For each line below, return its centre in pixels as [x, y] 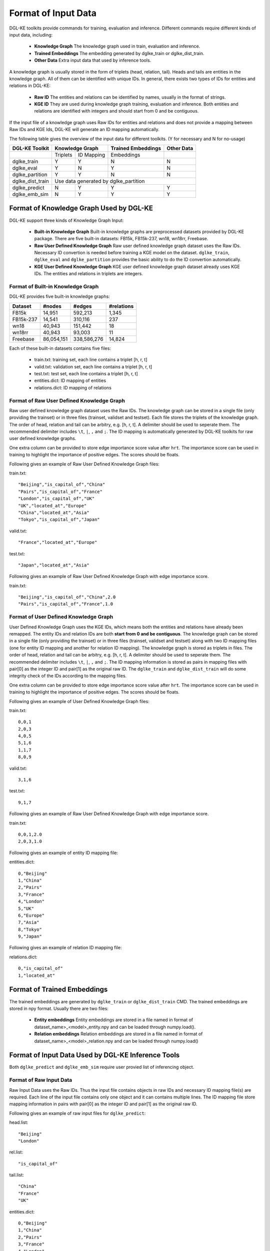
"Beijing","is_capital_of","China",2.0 [67, 597]
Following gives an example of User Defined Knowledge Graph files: [79, 701]
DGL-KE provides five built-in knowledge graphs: [59, 296]
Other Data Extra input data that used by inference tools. [93, 61]
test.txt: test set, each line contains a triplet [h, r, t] [86, 373]
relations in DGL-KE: [30, 86]
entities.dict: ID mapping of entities [70, 381]
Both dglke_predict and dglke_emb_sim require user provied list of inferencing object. [102, 1067]
